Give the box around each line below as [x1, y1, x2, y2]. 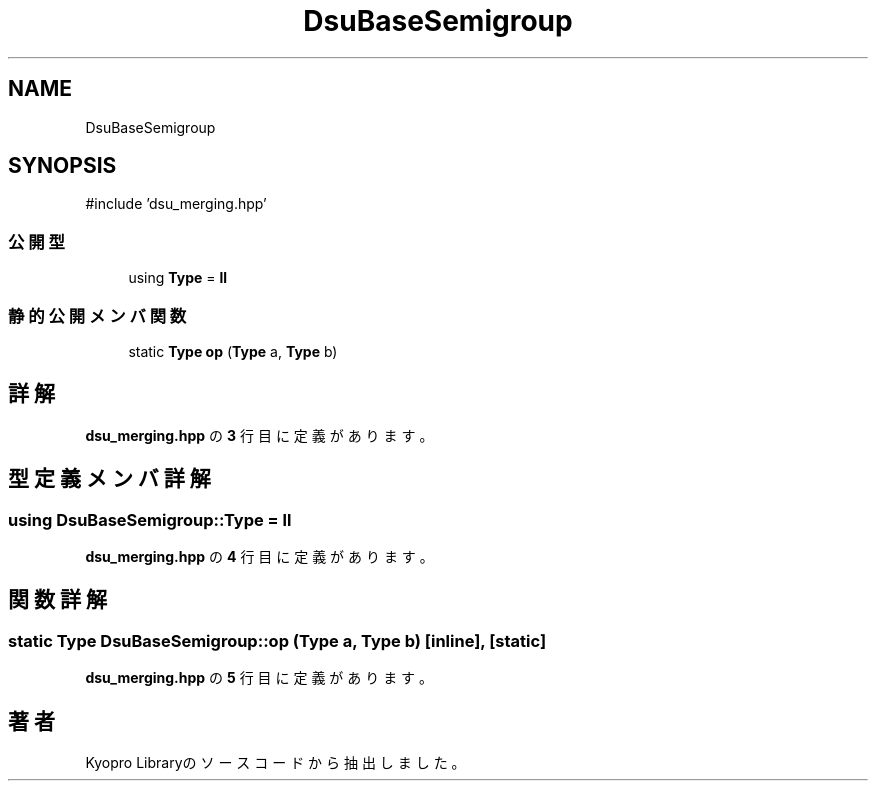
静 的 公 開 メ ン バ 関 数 [8, 305, 187, 326]
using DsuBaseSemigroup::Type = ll [8, 509, 292, 530]
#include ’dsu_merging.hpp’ [85, 195, 267, 213]
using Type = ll [128, 269, 228, 287]
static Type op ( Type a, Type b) [128, 342, 338, 360]
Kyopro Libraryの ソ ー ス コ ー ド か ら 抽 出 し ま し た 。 [85, 754, 466, 772]
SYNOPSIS [8, 153, 117, 179]
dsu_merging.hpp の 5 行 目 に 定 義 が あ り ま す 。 [85, 669, 434, 687]
